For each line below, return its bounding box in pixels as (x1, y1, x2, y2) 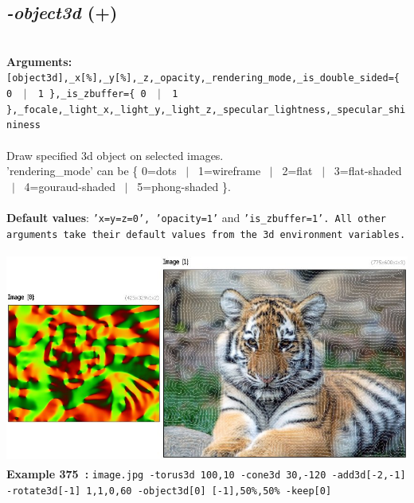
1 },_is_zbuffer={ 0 (37, 88, 146, 100)
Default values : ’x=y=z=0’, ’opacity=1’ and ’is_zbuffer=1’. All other (6, 209, 387, 225)
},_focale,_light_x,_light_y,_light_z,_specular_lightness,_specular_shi (6, 103, 406, 115)
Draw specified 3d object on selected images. (6, 146, 224, 163)
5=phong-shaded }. (137, 177, 231, 194)
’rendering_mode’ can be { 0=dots (6, 162, 177, 179)
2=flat (282, 162, 313, 179)
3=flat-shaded (334, 162, 402, 179)
